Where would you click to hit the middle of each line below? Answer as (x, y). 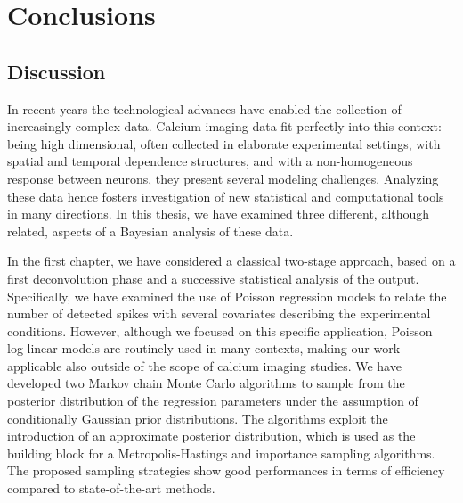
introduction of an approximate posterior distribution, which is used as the (211, 436)
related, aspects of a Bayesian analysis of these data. (150, 231)
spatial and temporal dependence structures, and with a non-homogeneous (210, 161)
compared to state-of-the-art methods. (111, 488)
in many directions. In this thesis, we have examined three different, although (219, 214)
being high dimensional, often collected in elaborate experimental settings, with (224, 143)
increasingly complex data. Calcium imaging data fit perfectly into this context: (224, 126)
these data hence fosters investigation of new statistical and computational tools (226, 196)
